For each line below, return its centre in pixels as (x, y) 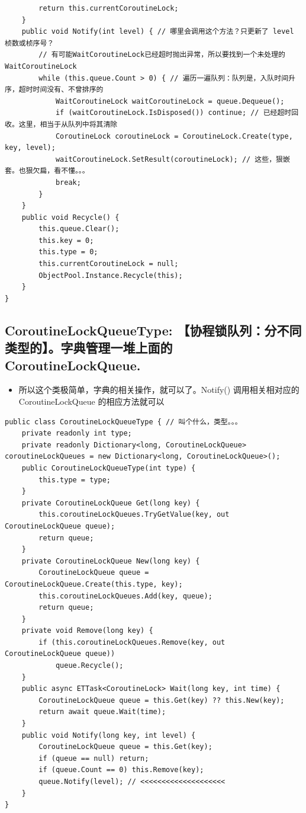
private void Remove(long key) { (87, 631)
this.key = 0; (66, 240)
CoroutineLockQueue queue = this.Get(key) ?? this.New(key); (162, 700)
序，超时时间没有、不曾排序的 (54, 90)
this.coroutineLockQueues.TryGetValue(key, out (134, 515)
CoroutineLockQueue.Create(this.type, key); (94, 584)
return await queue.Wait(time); (102, 712)
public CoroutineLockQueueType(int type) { (109, 468)
